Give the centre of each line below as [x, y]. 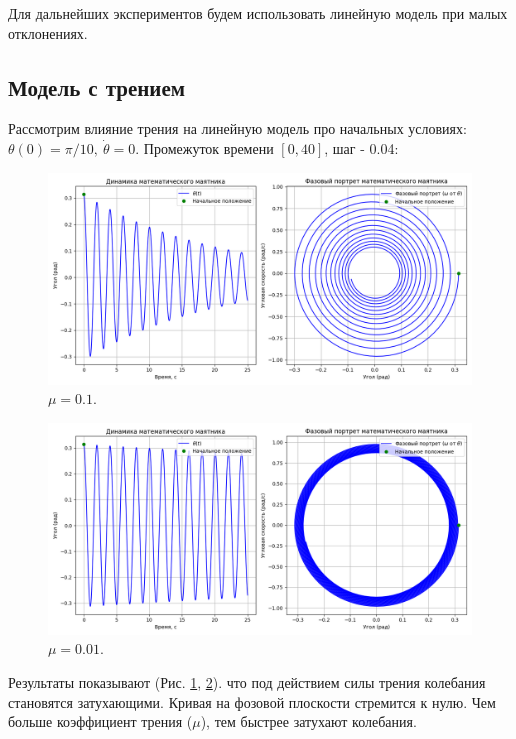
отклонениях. [48, 32]
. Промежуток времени [204, 147]
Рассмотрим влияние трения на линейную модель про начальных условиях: [237, 128]
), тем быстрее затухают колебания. [308, 721]
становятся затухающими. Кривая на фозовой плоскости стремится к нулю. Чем [252, 701]
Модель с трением [97, 86]
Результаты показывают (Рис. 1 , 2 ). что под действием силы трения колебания [247, 681]
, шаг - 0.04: [361, 147]
